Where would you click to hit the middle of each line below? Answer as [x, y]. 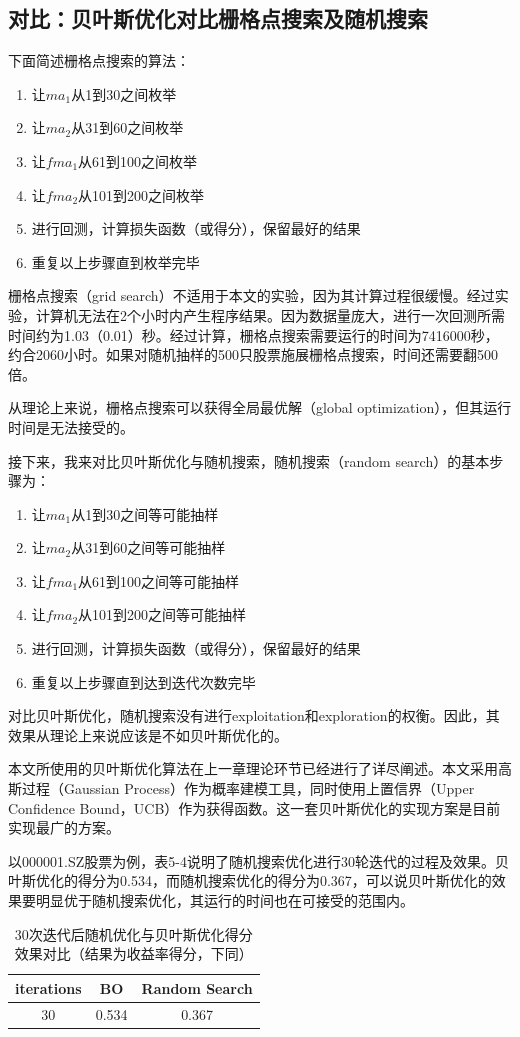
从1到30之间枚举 [124, 93]
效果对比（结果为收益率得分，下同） [133, 953]
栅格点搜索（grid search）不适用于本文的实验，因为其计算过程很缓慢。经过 [251, 295]
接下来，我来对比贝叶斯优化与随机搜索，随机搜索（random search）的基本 [249, 460]
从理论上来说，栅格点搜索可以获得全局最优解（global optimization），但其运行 [260, 407]
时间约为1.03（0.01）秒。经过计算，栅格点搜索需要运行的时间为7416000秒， [253, 334]
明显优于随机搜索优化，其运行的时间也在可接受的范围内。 [224, 900]
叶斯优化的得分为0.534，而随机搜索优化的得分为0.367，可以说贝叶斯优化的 [250, 880]
